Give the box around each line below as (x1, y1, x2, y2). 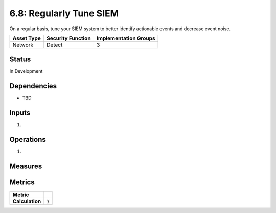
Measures (9, 162, 42, 170)
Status (9, 55, 31, 64)
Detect (47, 41, 63, 48)
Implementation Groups (96, 35, 155, 42)
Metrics (9, 178, 35, 187)
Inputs (9, 109, 31, 117)
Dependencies (9, 82, 57, 90)
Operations (9, 135, 46, 144)
